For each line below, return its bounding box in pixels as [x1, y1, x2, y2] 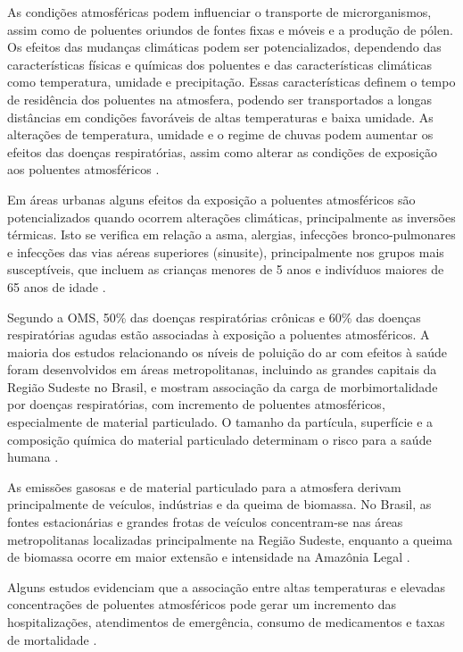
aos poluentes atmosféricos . [7, 160, 160, 179]
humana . [7, 447, 59, 466]
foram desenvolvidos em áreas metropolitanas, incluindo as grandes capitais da [7, 360, 437, 379]
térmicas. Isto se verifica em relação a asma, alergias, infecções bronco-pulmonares [7, 225, 456, 244]
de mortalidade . [7, 630, 97, 648]
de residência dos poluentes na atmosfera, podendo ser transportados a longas [7, 89, 433, 108]
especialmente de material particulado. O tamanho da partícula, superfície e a [7, 413, 434, 431]
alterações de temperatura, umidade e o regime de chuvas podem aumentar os [7, 125, 434, 144]
